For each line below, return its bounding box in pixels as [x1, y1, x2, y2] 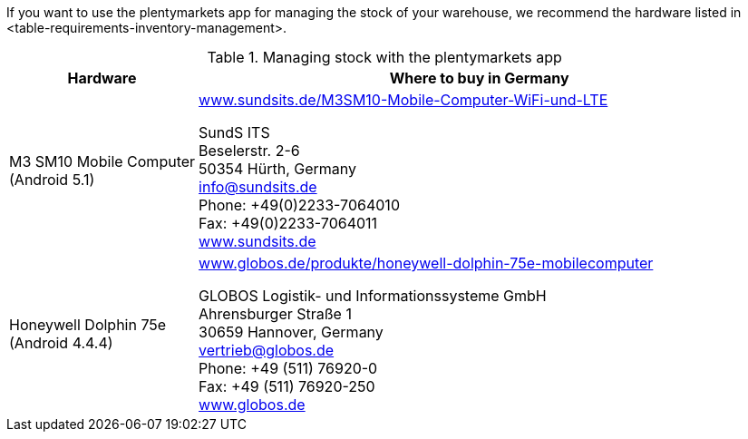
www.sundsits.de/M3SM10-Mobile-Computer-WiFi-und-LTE [199, 91, 608, 109]
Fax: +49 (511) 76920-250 [199, 377, 375, 395]
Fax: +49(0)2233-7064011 [199, 214, 378, 232]
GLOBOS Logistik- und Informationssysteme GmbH [199, 287, 547, 305]
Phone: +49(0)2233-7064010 [199, 196, 400, 214]
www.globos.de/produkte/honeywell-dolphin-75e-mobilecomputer [199, 254, 654, 272]
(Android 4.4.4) [9, 334, 113, 352]
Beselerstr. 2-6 [199, 141, 300, 160]
